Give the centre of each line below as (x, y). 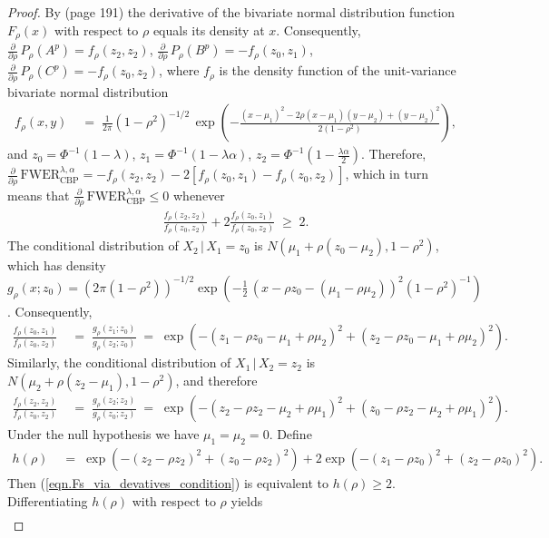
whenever (199, 195)
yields (247, 500)
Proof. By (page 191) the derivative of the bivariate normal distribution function (231, 12)
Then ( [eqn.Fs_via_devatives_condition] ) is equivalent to (168, 482)
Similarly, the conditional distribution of (119, 362)
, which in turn (387, 174)
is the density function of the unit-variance (338, 70)
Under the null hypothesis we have (103, 434)
